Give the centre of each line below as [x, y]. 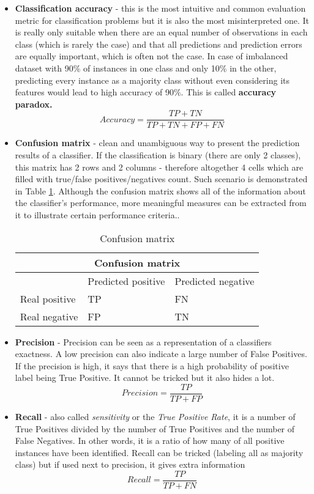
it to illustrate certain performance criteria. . [97, 214]
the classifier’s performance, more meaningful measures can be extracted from [161, 203]
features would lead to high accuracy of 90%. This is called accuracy [146, 92]
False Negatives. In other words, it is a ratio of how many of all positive [150, 441]
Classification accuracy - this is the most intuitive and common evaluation [160, 8]
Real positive [48, 298]
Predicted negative [215, 281]
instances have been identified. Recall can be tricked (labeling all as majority [159, 452]
